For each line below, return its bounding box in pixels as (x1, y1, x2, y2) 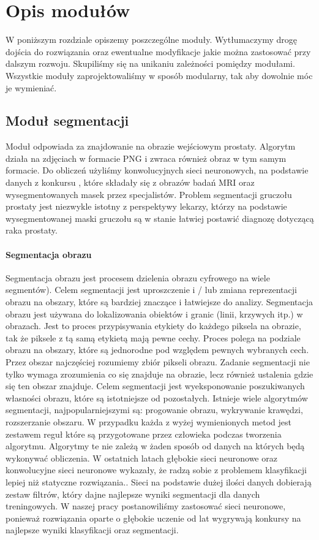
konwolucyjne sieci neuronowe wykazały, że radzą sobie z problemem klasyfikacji (6, 463, 307, 476)
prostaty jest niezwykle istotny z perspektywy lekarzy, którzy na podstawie (6, 200, 287, 213)
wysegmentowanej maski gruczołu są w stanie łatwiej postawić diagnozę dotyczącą (6, 211, 314, 224)
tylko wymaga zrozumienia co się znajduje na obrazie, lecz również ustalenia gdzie (6, 367, 313, 380)
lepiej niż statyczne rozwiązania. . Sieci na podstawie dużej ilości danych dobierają (6, 475, 312, 488)
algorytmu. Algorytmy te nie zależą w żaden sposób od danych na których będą (6, 439, 305, 452)
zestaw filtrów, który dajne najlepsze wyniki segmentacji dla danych (6, 487, 260, 500)
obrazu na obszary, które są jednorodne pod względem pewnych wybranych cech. (6, 343, 309, 356)
